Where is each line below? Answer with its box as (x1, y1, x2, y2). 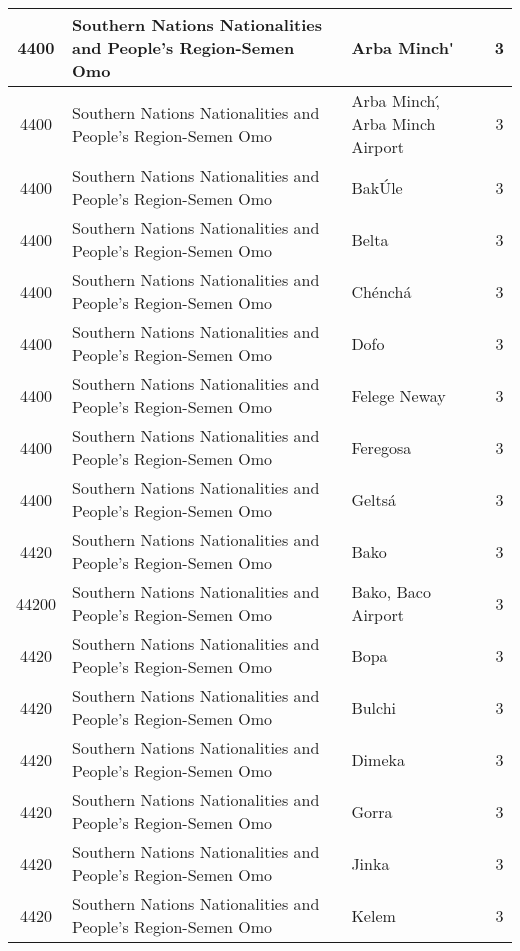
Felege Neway (351, 383, 446, 407)
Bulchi (351, 695, 397, 719)
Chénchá (351, 279, 412, 303)
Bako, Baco (351, 580, 431, 603)
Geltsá (351, 487, 397, 511)
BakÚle (351, 175, 403, 199)
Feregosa (351, 435, 412, 459)
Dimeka (351, 747, 405, 771)
